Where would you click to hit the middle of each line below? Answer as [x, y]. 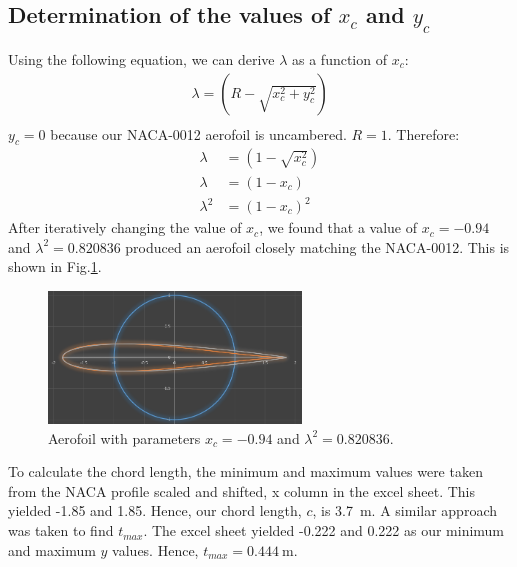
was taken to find [61, 530]
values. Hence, [155, 549]
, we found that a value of [338, 227]
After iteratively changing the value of [125, 227]
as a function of [339, 59]
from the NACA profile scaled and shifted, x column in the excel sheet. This [242, 490]
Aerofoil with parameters [124, 437]
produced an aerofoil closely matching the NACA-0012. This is [317, 246]
